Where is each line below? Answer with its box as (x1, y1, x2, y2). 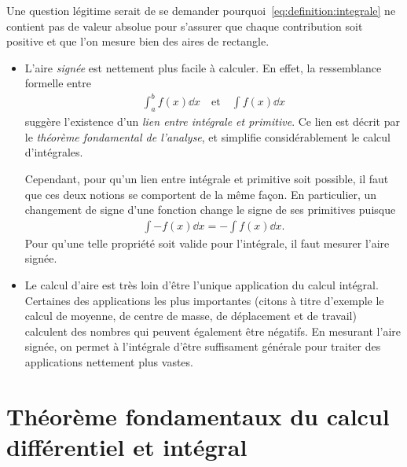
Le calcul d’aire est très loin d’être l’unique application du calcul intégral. (24, 277, 379, 293)
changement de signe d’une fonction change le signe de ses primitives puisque (24, 201, 396, 218)
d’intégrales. (24, 144, 83, 160)
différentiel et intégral (6, 431, 247, 463)
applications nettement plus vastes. (24, 354, 193, 370)
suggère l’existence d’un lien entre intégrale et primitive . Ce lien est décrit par (24, 113, 400, 130)
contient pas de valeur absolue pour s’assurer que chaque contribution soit (6, 17, 363, 34)
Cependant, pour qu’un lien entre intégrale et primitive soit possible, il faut (24, 171, 389, 187)
